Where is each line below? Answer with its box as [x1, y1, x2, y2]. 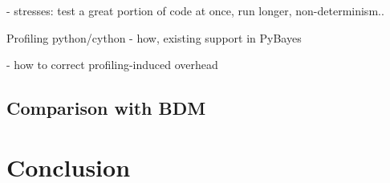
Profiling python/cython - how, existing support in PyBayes [6, 29, 302, 46]
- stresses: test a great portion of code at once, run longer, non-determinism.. [6, 2, 384, 18]
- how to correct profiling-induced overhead [6, 56, 218, 73]
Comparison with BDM [6, 96, 206, 120]
